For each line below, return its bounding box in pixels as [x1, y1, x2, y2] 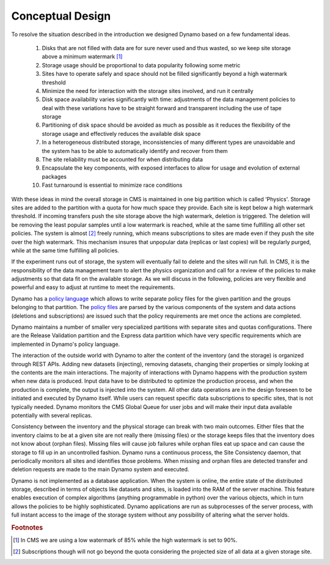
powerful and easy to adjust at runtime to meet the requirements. [11, 283, 175, 291]
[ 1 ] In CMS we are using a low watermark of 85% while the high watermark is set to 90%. [13, 536, 238, 544]
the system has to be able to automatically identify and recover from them [42, 147, 229, 154]
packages [42, 173, 67, 180]
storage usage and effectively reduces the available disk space [42, 130, 201, 137]
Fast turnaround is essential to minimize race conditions [42, 181, 183, 189]
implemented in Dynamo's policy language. [11, 340, 120, 348]
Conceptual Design [11, 9, 111, 23]
